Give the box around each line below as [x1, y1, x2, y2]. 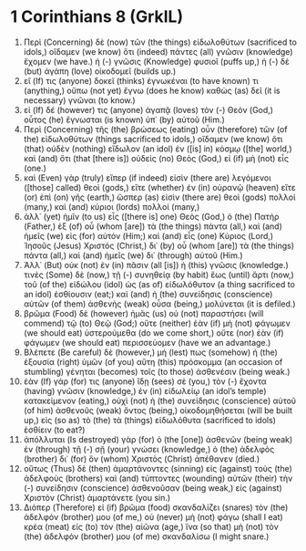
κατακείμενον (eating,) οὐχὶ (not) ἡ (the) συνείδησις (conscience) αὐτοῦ [23, 395, 297, 406]
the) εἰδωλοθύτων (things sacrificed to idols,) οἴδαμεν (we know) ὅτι [23, 133, 283, 144]
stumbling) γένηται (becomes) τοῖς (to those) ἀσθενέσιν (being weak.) [23, 366, 291, 377]
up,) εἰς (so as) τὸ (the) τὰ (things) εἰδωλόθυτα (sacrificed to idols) [23, 414, 277, 425]
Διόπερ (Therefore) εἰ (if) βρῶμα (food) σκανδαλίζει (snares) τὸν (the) [23, 502, 289, 513]
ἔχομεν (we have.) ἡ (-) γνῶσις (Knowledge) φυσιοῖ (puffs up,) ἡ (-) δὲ [23, 56, 291, 67]
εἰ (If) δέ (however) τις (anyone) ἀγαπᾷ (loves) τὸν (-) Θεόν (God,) [23, 104, 274, 115]
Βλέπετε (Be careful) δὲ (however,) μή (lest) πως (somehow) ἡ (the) [23, 347, 279, 358]
